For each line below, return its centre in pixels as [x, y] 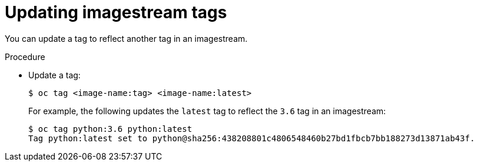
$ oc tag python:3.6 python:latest [110, 129]
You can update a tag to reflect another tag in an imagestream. [126, 38]
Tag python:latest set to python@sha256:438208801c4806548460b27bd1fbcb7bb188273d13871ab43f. [252, 138]
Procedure [25, 57]
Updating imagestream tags [116, 12]
